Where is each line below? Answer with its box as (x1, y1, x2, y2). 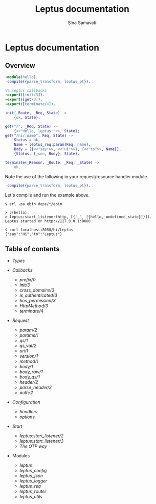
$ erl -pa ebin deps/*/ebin (5, 201, 63, 207)
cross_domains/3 (19, 287, 55, 293)
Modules (12, 453, 30, 459)
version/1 (19, 353, 38, 359)
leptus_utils (19, 494, 43, 500)
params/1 (19, 332, 39, 338)
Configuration (12, 399, 41, 405)
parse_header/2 (19, 384, 52, 391)
